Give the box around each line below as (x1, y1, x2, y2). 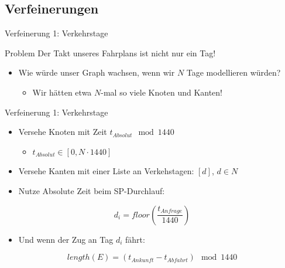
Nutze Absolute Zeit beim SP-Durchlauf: (18, 184, 165, 196)
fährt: (125, 233, 145, 245)
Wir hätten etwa (32, 86, 92, 98)
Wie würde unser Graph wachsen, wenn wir (18, 66, 175, 79)
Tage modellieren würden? (186, 66, 281, 79)
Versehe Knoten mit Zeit (18, 125, 107, 138)
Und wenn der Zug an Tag (18, 233, 114, 245)
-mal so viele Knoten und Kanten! (101, 86, 223, 98)
